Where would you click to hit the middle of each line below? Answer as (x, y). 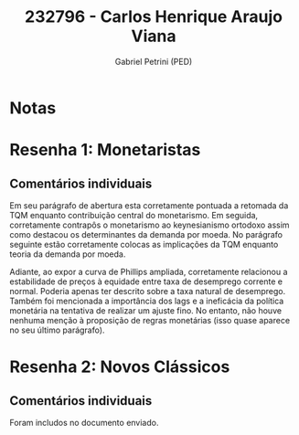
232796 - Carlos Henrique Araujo (154, 17)
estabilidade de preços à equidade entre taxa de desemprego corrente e (146, 281)
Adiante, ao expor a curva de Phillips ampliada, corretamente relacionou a (149, 271)
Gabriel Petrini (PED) (154, 61)
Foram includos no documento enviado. (84, 422)
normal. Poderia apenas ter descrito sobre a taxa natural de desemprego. (148, 291)
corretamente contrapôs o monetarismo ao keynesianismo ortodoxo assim (149, 225)
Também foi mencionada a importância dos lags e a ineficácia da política (147, 301)
